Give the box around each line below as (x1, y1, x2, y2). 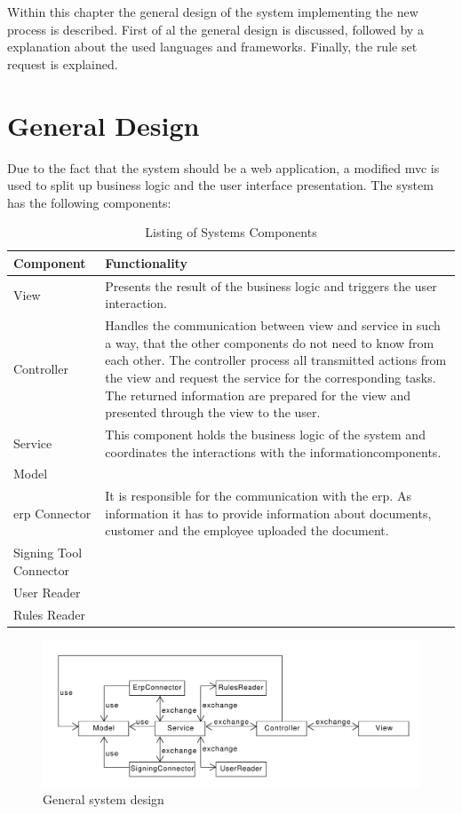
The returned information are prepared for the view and (105, 385, 410, 404)
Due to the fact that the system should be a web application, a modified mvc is (7, 158, 440, 177)
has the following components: (7, 193, 171, 211)
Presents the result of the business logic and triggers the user (105, 276, 437, 295)
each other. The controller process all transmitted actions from (105, 351, 447, 369)
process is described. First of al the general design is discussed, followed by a (7, 20, 424, 38)
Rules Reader (13, 605, 85, 623)
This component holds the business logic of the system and (105, 424, 426, 443)
